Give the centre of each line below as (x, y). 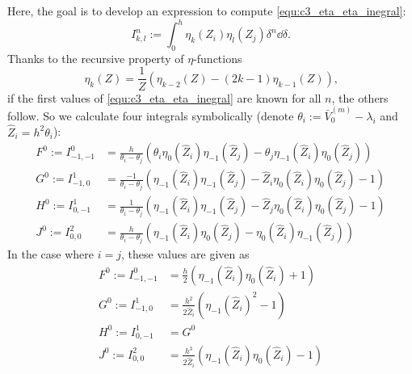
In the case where (51, 254)
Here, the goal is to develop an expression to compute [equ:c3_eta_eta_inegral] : (207, 11)
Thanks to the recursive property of (96, 58)
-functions (218, 58)
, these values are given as (185, 254)
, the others (360, 97)
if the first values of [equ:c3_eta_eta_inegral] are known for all (164, 97)
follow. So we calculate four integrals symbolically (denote (151, 115)
